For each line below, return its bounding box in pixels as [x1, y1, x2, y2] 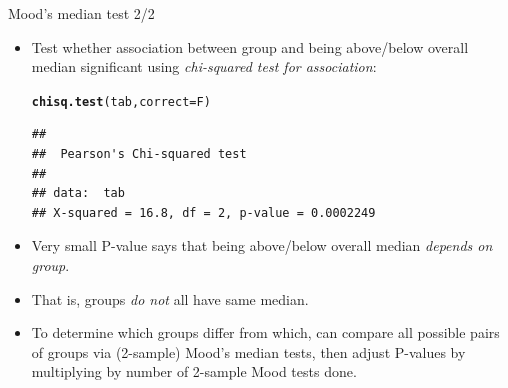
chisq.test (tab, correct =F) [31, 94, 211, 109]
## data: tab [31, 186, 125, 201]
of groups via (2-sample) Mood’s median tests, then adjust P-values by [31, 341, 466, 362]
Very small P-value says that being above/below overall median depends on [31, 235, 493, 256]
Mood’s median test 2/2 [8, 3, 155, 23]
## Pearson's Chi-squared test [31, 147, 247, 162]
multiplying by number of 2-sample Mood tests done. [31, 361, 357, 382]
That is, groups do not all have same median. [31, 288, 309, 309]
